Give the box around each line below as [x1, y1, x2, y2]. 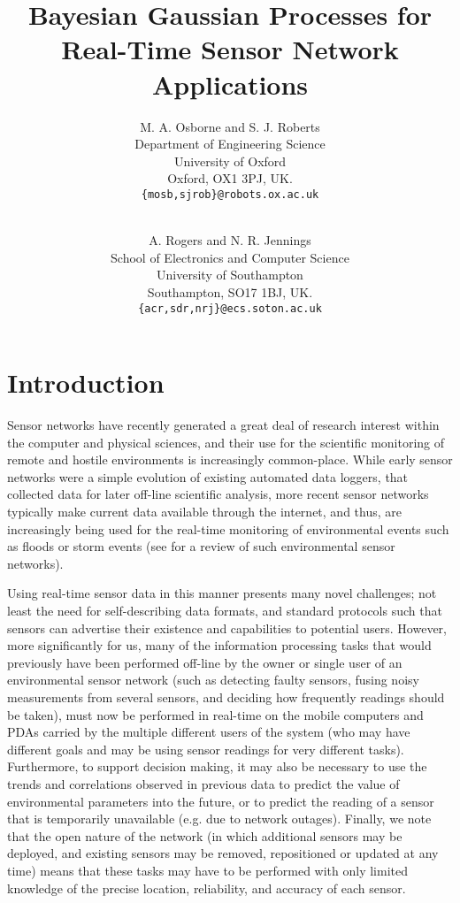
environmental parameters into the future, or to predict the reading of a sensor [7, 792, 434, 810]
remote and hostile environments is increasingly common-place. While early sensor [7, 450, 453, 469]
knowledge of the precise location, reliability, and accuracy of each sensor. [7, 878, 406, 897]
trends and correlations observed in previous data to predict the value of [7, 774, 400, 792]
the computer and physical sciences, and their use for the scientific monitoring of [7, 432, 445, 451]
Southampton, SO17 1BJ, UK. [147, 282, 313, 301]
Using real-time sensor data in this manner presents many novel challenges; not [7, 584, 437, 602]
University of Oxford [173, 151, 287, 170]
